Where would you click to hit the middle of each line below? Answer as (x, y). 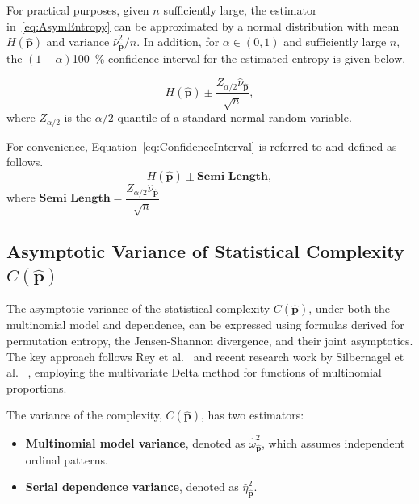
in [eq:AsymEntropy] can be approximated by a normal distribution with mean (203, 25)
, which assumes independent (333, 443)
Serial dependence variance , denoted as (132, 487)
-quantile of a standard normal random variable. (233, 117)
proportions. (37, 387)
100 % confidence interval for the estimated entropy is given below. (239, 58)
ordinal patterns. (67, 459)
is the (78, 117)
